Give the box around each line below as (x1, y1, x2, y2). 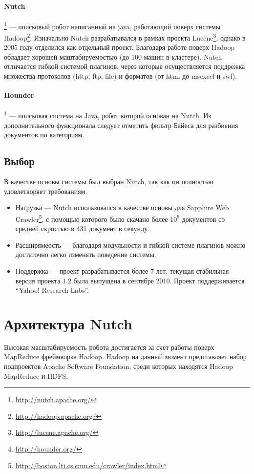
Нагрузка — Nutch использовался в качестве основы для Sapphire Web (15, 202, 229, 213)
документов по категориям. (4, 129, 85, 140)
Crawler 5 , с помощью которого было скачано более (15, 212, 168, 224)
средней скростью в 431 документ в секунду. (15, 223, 150, 234)
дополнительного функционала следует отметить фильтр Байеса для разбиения (4, 120, 238, 130)
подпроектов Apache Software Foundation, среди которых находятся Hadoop (4, 361, 233, 371)
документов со (182, 214, 225, 224)
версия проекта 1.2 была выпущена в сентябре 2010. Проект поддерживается (15, 275, 245, 285)
